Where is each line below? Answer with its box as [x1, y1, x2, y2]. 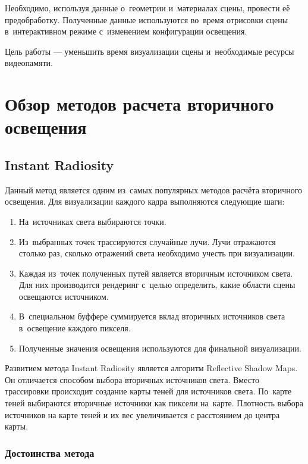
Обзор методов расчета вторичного [5, 92, 274, 116]
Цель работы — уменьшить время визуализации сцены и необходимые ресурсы [5, 45, 294, 57]
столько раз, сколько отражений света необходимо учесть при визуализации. [18, 247, 295, 259]
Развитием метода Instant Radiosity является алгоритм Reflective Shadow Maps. [5, 362, 298, 374]
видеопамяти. [5, 57, 53, 69]
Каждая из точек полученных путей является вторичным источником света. [18, 267, 293, 279]
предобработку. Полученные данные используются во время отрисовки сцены [5, 13, 288, 26]
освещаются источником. [18, 290, 109, 302]
